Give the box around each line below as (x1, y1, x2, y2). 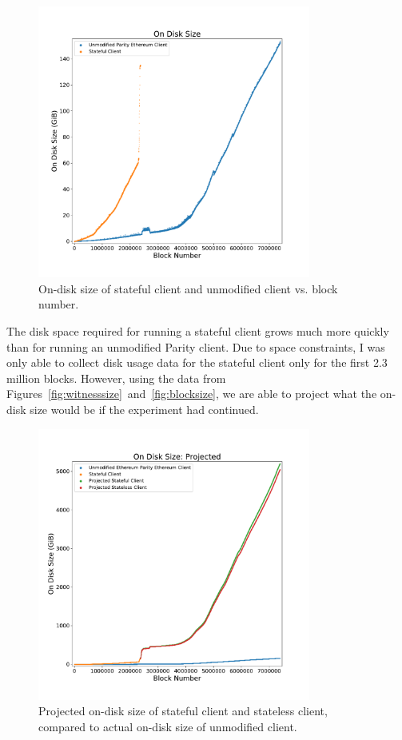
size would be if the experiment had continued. (30, 400, 259, 417)
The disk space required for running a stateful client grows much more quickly (6, 322, 389, 339)
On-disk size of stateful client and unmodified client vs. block (38, 280, 338, 296)
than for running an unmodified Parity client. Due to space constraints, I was (6, 338, 385, 355)
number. (38, 296, 79, 312)
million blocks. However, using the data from (6, 369, 226, 386)
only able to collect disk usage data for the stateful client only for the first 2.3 (6, 354, 388, 371)
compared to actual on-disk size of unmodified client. (38, 718, 297, 734)
